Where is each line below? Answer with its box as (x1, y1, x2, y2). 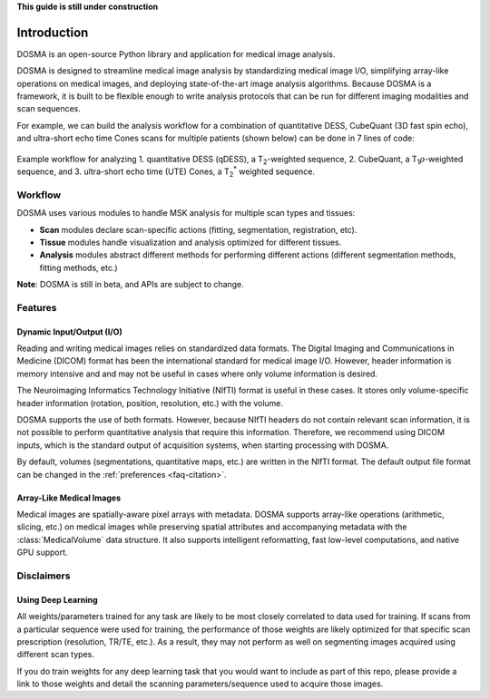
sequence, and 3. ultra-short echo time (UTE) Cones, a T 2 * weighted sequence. (16, 164, 316, 179)
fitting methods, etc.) (39, 262, 118, 273)
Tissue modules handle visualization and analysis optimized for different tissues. (39, 237, 342, 248)
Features (16, 301, 57, 314)
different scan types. (16, 649, 94, 660)
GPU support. (16, 547, 68, 558)
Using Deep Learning (16, 594, 99, 605)
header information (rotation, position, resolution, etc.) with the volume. (16, 397, 284, 408)
